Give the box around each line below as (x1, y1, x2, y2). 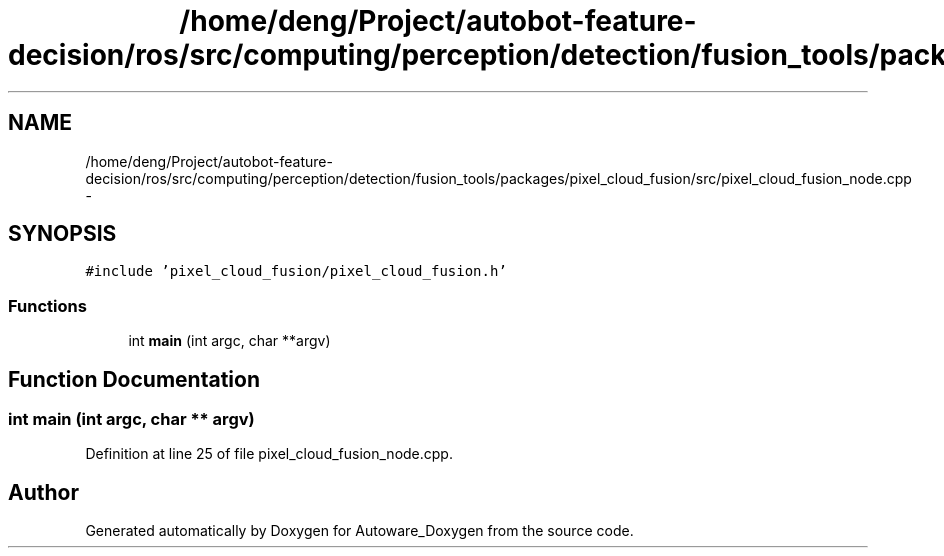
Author (8, 479, 79, 505)
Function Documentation (8, 366, 260, 392)
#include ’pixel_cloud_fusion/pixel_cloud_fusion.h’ (85, 263, 507, 280)
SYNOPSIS (8, 221, 117, 247)
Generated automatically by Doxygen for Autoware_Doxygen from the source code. (85, 522, 634, 540)
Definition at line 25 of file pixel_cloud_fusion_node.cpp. (85, 445, 453, 463)
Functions (8, 295, 87, 316)
